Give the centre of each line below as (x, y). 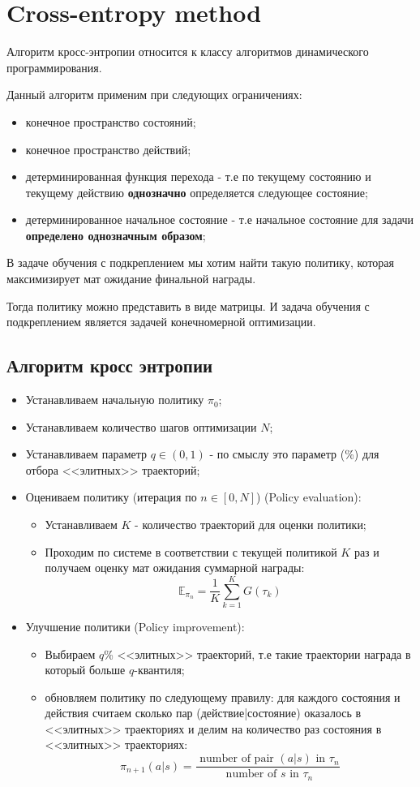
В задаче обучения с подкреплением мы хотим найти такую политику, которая (200, 262)
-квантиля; (159, 670)
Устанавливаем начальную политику (115, 400)
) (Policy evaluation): (309, 497)
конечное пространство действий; (108, 149)
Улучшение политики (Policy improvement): (135, 626)
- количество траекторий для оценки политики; (251, 525)
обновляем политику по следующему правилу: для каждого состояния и (223, 697)
